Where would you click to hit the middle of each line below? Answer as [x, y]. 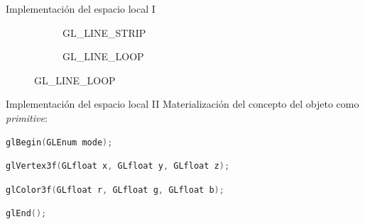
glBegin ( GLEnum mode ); [59, 142]
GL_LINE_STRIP [104, 32]
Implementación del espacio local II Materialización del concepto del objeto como [182, 104]
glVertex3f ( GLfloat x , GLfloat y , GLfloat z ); [118, 166]
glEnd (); [26, 214]
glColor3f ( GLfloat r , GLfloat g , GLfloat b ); [115, 190]
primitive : [27, 117]
